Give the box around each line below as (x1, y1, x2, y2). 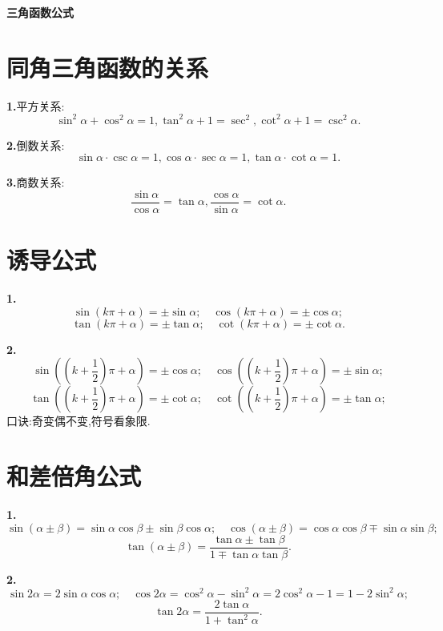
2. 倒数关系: (6, 136, 65, 153)
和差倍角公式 (6, 460, 142, 492)
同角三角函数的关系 (6, 50, 209, 83)
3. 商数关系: (6, 174, 65, 191)
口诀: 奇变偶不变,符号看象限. (6, 412, 151, 429)
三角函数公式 (6, 4, 74, 20)
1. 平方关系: (6, 97, 65, 114)
